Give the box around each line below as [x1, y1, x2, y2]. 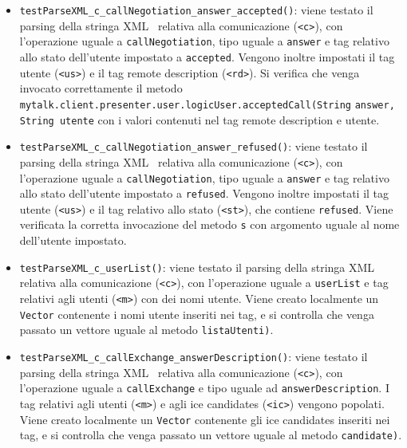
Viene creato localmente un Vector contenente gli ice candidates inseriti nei [19, 411, 390, 427]
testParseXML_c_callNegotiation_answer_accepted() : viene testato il [19, 2, 373, 18]
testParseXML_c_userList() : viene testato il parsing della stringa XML [19, 258, 375, 275]
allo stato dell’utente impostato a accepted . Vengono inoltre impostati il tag [19, 48, 395, 65]
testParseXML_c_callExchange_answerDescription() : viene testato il [19, 348, 368, 364]
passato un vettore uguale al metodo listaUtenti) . [19, 321, 274, 338]
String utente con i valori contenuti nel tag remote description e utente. [19, 111, 380, 128]
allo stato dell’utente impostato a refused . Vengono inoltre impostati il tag [19, 185, 389, 202]
